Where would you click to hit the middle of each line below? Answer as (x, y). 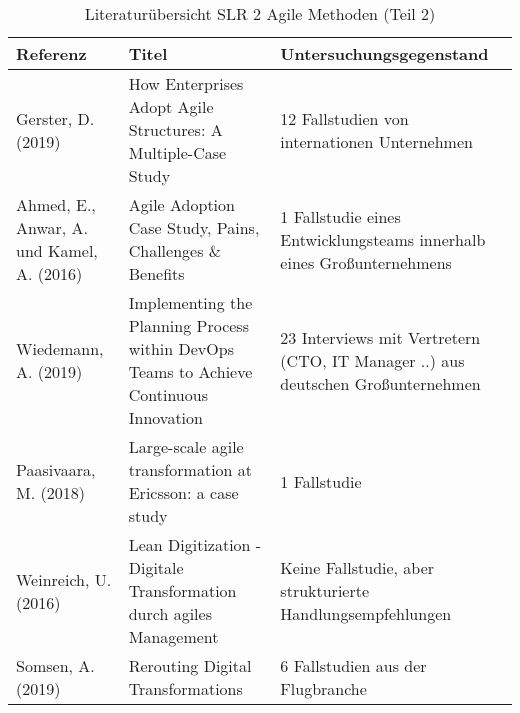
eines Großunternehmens (366, 262)
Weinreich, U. (64, 579)
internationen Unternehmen (376, 141)
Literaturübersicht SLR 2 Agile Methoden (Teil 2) (260, 13)
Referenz (51, 53)
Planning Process (188, 325)
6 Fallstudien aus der (353, 665)
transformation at (190, 469)
